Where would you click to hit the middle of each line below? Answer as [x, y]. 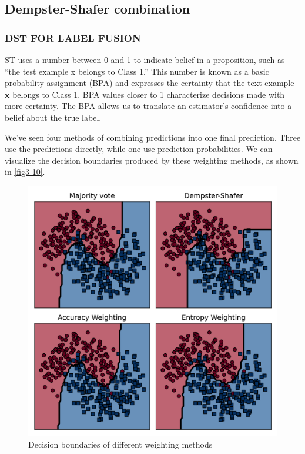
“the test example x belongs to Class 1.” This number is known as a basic [137, 71]
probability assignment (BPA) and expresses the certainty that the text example [150, 83]
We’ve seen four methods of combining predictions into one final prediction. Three [153, 137]
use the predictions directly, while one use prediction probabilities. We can [139, 149]
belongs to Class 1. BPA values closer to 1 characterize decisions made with [149, 94]
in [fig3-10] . [25, 172]
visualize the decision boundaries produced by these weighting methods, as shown [152, 160]
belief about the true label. [53, 117]
